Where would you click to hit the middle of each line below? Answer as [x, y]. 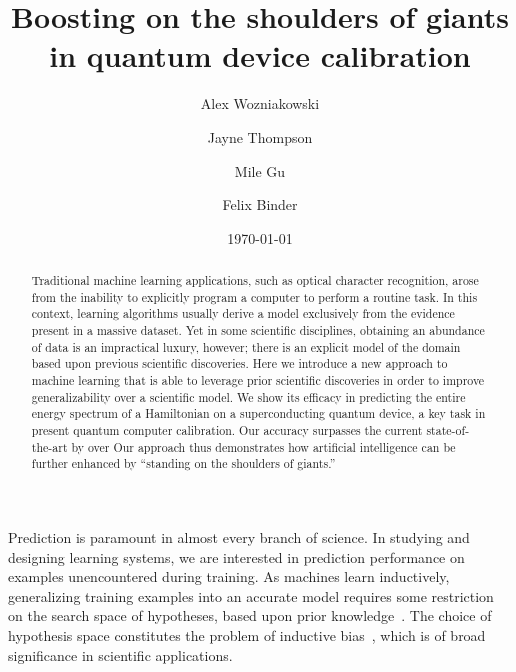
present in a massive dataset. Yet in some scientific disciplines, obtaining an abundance [258, 330]
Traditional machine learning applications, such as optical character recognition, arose [255, 280]
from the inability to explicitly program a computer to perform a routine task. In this [254, 296]
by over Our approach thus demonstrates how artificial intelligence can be [263, 446]
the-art [49, 446]
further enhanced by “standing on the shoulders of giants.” [183, 463]
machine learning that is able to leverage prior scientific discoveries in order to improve [258, 380]
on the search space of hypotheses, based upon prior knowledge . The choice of [250, 615]
